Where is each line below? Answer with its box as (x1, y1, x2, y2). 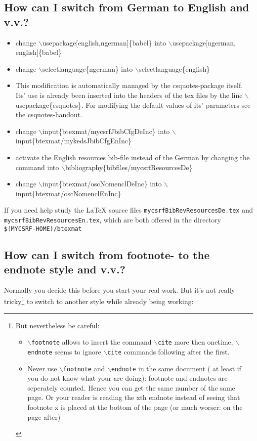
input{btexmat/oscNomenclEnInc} (15, 188, 121, 198)
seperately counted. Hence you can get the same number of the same (27, 382, 235, 393)
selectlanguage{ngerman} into (43, 63, 133, 74)
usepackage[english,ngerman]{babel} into (43, 37, 166, 47)
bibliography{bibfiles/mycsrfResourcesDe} (65, 162, 193, 172)
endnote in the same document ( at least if (111, 363, 241, 373)
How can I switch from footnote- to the (4, 247, 210, 262)
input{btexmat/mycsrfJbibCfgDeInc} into (43, 126, 170, 136)
